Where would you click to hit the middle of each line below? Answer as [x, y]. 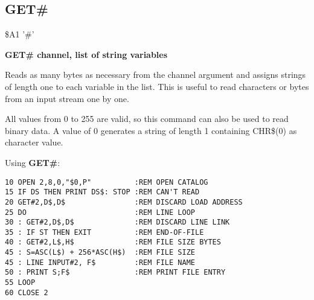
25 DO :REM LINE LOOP [100, 212]
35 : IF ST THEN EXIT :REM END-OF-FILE [104, 232]
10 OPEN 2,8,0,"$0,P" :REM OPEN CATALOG [107, 182]
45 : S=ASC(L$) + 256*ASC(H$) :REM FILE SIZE [100, 253]
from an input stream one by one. [67, 98]
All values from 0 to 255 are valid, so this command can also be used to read [147, 119]
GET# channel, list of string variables [86, 54]
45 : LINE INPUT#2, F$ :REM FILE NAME [100, 262]
